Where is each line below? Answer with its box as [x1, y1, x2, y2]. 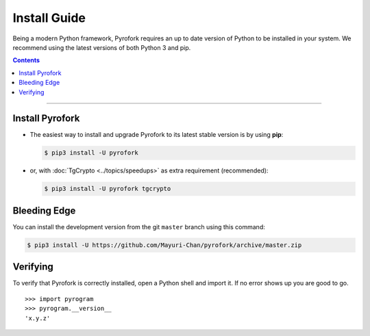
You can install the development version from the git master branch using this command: [12, 222, 265, 231]
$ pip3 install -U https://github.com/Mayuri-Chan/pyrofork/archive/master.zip [27, 241, 302, 249]
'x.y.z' [25, 314, 51, 322]
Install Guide [12, 10, 86, 25]
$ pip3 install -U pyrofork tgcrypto [44, 185, 171, 193]
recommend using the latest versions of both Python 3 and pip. [12, 43, 191, 51]
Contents [12, 56, 40, 64]
